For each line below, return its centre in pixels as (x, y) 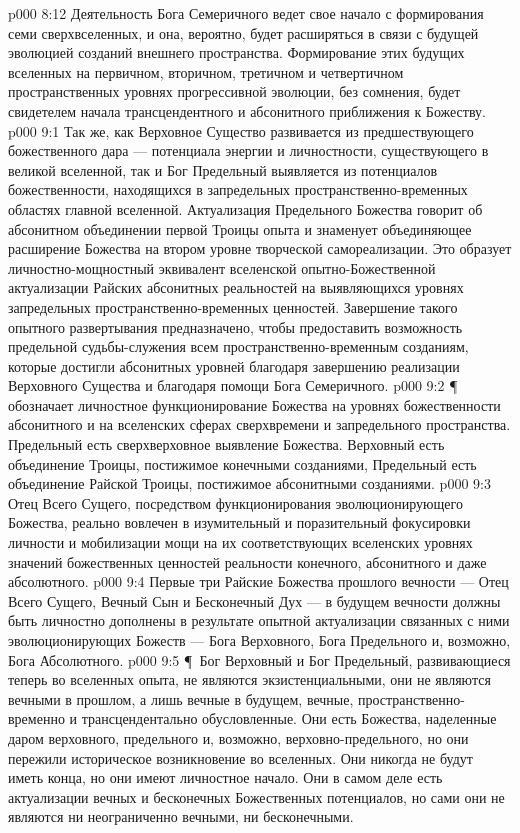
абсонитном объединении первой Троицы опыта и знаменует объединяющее (240, 228)
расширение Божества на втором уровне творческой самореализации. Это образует (260, 248)
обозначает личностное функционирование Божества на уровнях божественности (254, 404)
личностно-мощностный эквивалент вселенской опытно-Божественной (222, 267)
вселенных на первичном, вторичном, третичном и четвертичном (206, 71)
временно (36, 718)
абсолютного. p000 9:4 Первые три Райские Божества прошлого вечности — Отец (258, 581)
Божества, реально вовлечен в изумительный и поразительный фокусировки (239, 522)
